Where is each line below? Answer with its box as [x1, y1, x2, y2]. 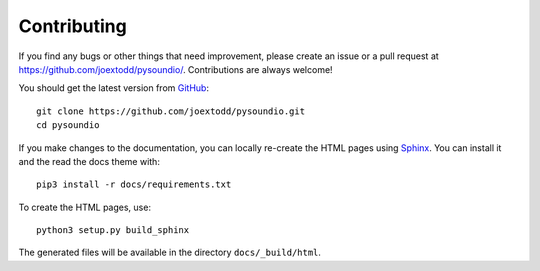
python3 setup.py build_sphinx [36, 225, 190, 236]
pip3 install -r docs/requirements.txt [36, 179, 232, 190]
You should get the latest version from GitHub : [18, 82, 210, 94]
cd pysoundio [36, 120, 100, 131]
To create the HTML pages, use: [18, 201, 152, 213]
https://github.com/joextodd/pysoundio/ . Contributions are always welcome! [18, 63, 334, 75]
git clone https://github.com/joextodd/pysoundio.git [36, 105, 305, 117]
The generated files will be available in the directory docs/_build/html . [18, 246, 322, 259]
